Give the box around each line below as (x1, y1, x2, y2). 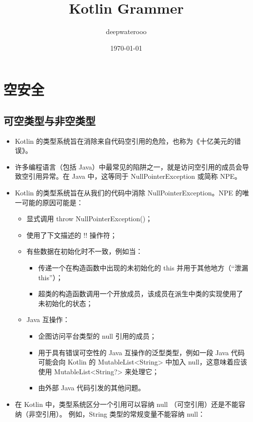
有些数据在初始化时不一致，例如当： (26, 246, 143, 256)
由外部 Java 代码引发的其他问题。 (38, 383, 145, 393)
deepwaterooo (106, 26, 147, 37)
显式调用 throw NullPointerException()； (26, 213, 153, 224)
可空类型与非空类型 (3, 113, 96, 128)
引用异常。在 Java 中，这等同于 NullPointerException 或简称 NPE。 (28, 171, 241, 181)
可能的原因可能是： (21, 197, 83, 207)
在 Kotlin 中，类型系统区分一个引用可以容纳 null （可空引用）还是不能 (15, 399, 238, 409)
